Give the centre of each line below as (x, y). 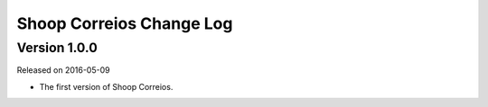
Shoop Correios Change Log (125, 23)
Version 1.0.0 (57, 48)
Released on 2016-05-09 (63, 70)
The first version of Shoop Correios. (106, 86)
